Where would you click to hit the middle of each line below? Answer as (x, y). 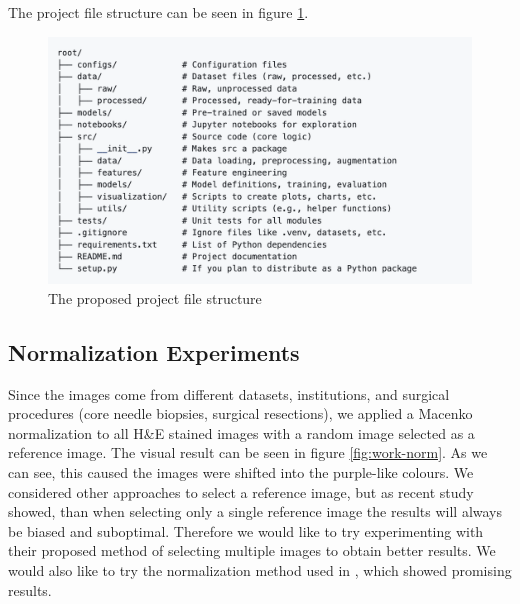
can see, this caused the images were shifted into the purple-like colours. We (241, 471)
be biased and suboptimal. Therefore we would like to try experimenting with (246, 530)
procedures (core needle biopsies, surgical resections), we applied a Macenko (240, 413)
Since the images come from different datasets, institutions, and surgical (229, 393)
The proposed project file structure (155, 297)
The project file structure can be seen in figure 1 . (158, 12)
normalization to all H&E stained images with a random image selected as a (241, 432)
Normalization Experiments (154, 351)
